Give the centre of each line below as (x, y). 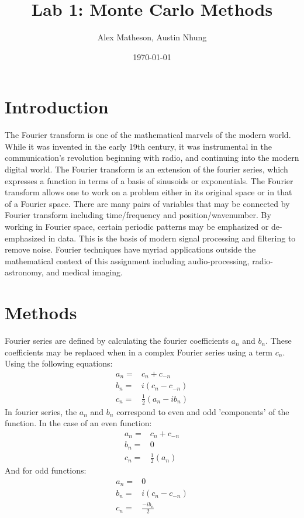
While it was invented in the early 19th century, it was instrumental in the (138, 146)
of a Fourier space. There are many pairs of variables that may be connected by (147, 203)
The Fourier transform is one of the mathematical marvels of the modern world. (148, 135)
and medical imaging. (84, 272)
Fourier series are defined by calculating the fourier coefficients (117, 341)
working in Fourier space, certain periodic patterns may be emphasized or (137, 226)
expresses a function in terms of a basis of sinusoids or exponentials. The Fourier (149, 180)
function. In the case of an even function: (78, 423)
